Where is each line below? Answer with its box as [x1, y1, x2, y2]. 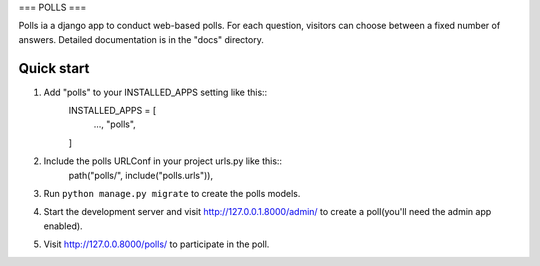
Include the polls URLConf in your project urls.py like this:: [43, 155, 283, 167]
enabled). [43, 220, 84, 232]
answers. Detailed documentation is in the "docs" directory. [18, 33, 264, 45]
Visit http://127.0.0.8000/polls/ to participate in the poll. [43, 238, 270, 250]
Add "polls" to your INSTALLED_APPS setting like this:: [43, 86, 268, 98]
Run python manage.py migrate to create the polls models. [43, 188, 301, 200]
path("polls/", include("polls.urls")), [68, 169, 214, 181]
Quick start [18, 60, 90, 77]
